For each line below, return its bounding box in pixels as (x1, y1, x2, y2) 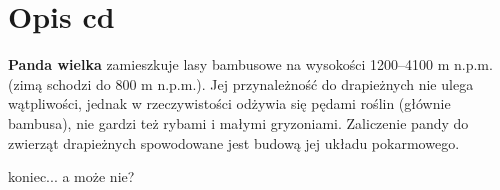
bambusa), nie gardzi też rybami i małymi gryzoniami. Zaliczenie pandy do (8, 112, 469, 133)
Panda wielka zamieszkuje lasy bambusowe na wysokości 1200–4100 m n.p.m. (8, 54, 493, 75)
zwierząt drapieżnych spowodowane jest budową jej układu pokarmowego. (8, 132, 460, 153)
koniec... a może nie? (8, 166, 135, 187)
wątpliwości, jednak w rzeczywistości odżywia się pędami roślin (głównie (8, 93, 451, 114)
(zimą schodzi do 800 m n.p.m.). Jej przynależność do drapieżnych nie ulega (8, 73, 474, 94)
